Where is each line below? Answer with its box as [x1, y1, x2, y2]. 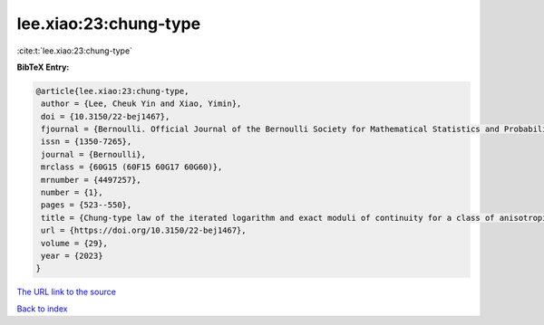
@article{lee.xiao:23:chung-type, [35, 86, 189, 96]
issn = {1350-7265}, [41, 137, 132, 147]
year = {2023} [41, 251, 103, 261]
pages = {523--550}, [41, 200, 132, 210]
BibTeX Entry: [16, 62, 70, 72]
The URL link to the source [16, 286, 117, 298]
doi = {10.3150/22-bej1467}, [41, 111, 170, 121]
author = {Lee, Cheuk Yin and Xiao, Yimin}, [41, 99, 242, 109]
